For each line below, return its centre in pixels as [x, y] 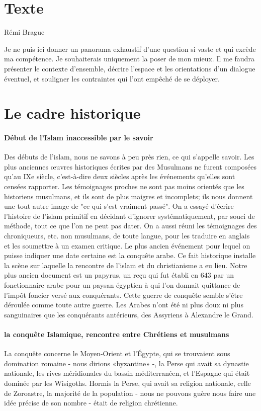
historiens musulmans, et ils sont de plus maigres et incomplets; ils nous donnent [128, 196]
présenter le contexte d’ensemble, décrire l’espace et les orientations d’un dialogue [130, 68]
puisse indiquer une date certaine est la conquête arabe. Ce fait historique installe [130, 255]
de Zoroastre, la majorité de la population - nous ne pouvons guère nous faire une [130, 393]
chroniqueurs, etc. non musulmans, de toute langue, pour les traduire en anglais [127, 236]
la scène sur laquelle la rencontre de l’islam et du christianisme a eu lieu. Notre [126, 265]
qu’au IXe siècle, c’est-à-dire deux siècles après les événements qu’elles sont [120, 176]
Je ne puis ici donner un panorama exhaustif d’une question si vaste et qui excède [130, 49]
